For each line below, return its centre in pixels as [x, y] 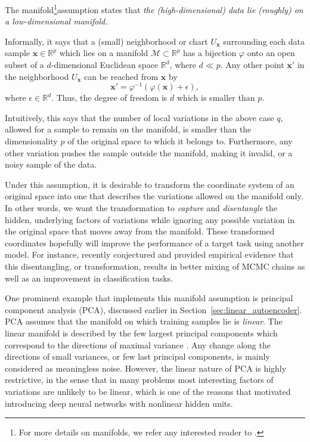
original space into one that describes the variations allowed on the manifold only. [154, 196]
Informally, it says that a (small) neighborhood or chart [106, 41]
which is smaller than [216, 98]
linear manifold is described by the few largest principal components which [141, 333]
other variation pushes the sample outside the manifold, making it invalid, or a [149, 152]
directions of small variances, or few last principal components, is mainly [137, 356]
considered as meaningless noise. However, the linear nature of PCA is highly [146, 368]
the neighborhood [37, 76]
